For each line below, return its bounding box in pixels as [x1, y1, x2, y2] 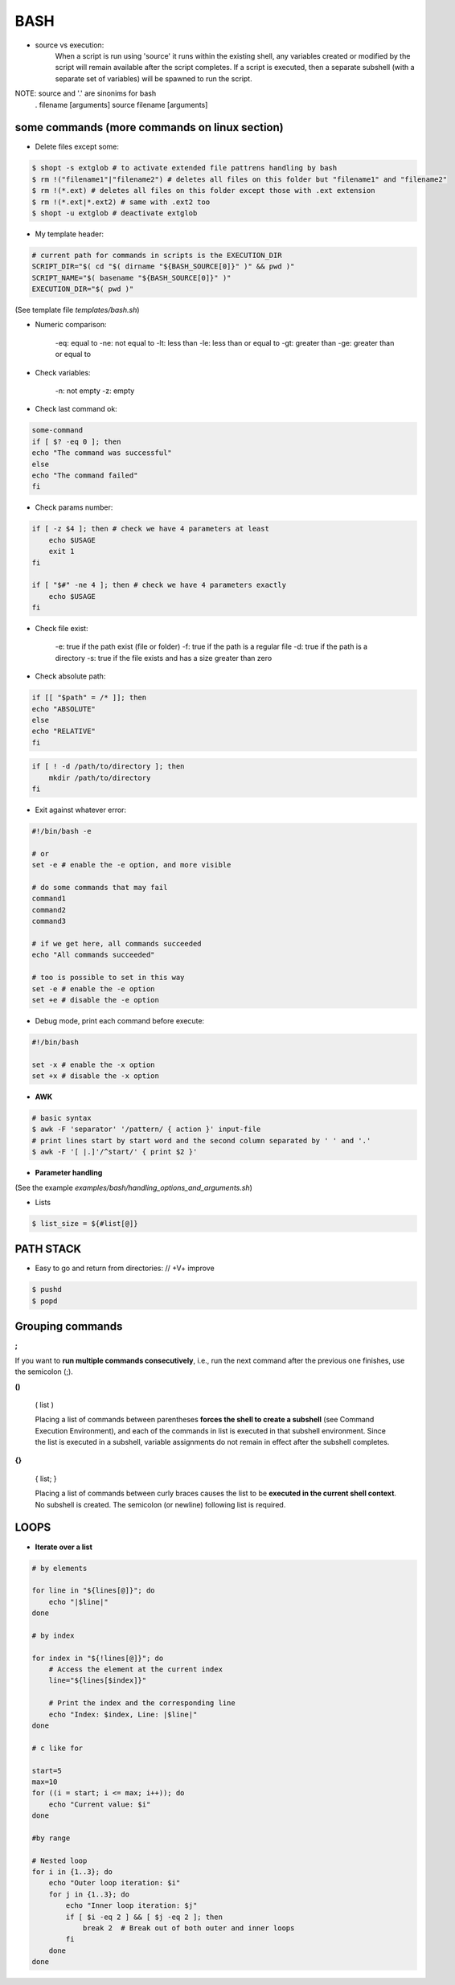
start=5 [31, 1766, 62, 1775]
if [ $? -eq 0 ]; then [31, 437, 121, 446]
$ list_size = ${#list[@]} [31, 1219, 138, 1228]
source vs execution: [35, 40, 105, 50]
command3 [31, 917, 67, 926]
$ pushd [31, 1285, 62, 1294]
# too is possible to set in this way [31, 973, 185, 982]
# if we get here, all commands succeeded [31, 939, 202, 948]
